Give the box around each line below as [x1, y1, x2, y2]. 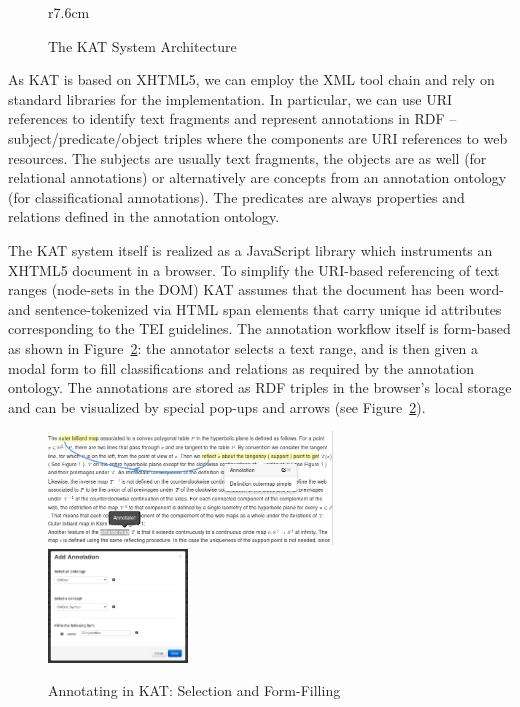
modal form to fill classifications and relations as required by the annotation [8, 357, 475, 378]
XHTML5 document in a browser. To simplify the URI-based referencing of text [8, 259, 500, 280]
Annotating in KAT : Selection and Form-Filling [48, 680, 341, 701]
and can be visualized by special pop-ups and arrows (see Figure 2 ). [8, 396, 426, 417]
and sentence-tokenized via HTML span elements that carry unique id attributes [8, 298, 502, 319]
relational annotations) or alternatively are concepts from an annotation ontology [8, 167, 507, 188]
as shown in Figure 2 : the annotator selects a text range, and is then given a [8, 337, 479, 358]
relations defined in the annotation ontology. [8, 206, 280, 227]
